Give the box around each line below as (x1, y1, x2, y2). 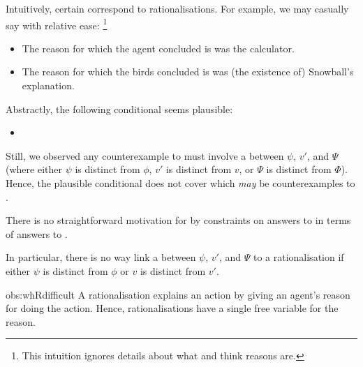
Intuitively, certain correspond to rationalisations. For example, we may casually (6, 1, 349, 15)
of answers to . (6, 226, 68, 241)
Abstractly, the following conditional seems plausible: (6, 101, 233, 116)
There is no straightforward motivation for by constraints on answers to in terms (6, 213, 351, 227)
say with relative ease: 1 (6, 15, 108, 32)
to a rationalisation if (253, 250, 344, 264)
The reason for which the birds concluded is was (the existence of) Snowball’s (22, 64, 354, 79)
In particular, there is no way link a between (6, 250, 196, 264)
